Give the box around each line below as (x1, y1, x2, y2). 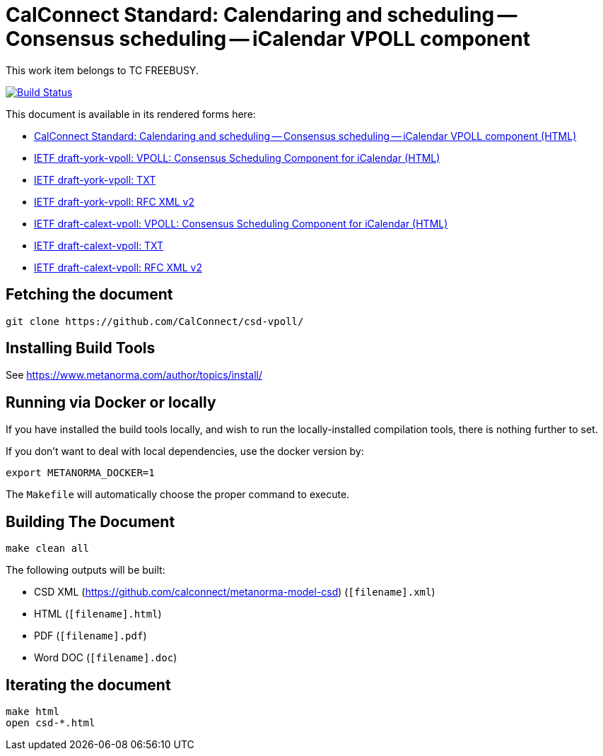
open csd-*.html (6, 716, 95, 728)
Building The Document (6, 512, 175, 531)
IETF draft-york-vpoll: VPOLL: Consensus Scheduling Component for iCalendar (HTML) (34, 151, 440, 164)
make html (6, 705, 59, 717)
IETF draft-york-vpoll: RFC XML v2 (34, 195, 195, 208)
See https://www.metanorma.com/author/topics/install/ (6, 369, 262, 382)
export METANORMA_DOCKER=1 (6, 467, 155, 479)
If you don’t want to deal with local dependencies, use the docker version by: (6, 445, 364, 458)
